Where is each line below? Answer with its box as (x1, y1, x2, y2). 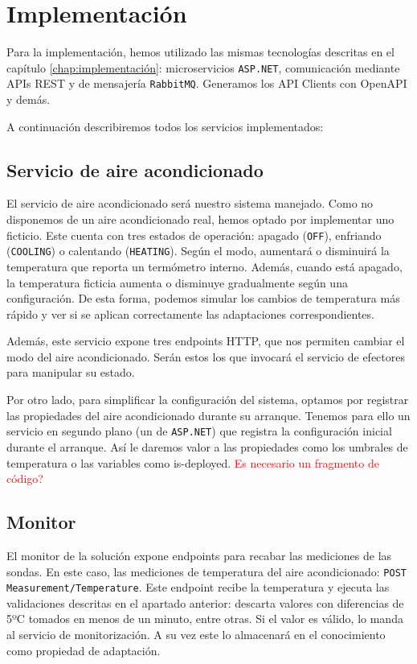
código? (6, 470, 43, 487)
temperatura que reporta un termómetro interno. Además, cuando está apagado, (6, 258, 403, 274)
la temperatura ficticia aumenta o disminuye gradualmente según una (6, 274, 348, 291)
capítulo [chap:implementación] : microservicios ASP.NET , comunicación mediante (6, 59, 400, 76)
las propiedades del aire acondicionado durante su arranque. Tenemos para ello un (6, 406, 411, 423)
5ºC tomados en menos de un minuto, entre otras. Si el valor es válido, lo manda (6, 610, 403, 627)
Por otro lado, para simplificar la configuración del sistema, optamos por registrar (6, 391, 409, 408)
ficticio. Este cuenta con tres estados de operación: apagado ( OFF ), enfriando (6, 226, 382, 243)
